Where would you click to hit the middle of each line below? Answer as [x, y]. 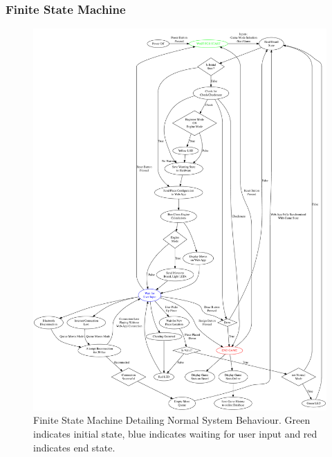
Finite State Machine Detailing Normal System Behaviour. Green [172, 420]
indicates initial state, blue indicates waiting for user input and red [175, 434]
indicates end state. [74, 447]
